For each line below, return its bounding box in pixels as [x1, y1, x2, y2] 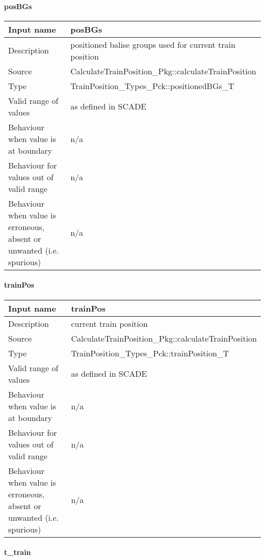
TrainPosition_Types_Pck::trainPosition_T [71, 347, 229, 359]
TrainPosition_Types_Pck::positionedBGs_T [70, 79, 234, 92]
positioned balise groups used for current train [70, 38, 235, 50]
